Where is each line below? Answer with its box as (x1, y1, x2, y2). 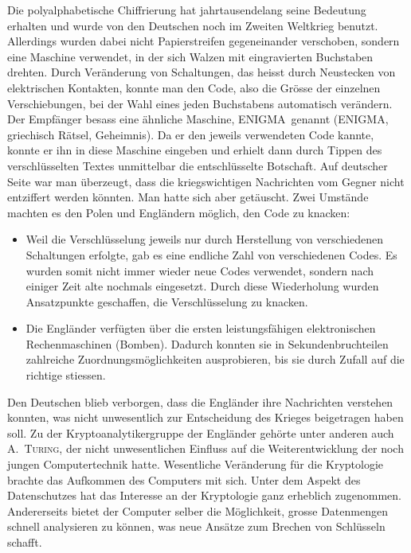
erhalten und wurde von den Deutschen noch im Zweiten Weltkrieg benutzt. (7, 17, 378, 33)
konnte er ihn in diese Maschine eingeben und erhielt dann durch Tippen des (7, 142, 382, 158)
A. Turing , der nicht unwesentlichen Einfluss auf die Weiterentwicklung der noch (7, 440, 404, 457)
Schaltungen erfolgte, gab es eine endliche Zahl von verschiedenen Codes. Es (25, 246, 397, 263)
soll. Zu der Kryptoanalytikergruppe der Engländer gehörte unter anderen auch (7, 424, 394, 441)
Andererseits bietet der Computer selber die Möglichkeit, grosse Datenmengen (7, 502, 388, 519)
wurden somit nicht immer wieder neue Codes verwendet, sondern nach (25, 262, 374, 278)
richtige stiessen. (25, 367, 106, 384)
